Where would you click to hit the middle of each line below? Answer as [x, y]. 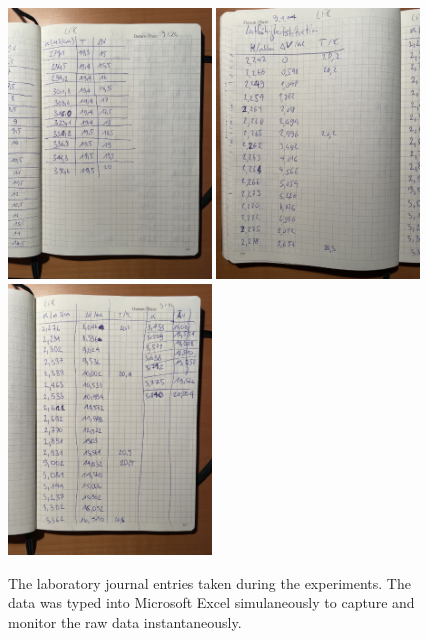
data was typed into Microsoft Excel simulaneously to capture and [211, 602]
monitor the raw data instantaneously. [125, 622]
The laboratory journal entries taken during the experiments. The [209, 582]
